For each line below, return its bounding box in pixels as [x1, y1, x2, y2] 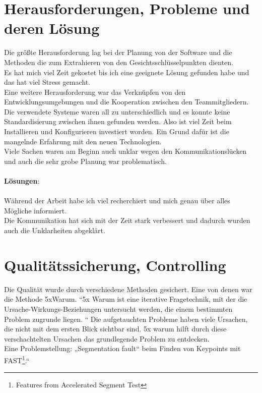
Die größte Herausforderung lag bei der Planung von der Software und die [4, 47, 232, 58]
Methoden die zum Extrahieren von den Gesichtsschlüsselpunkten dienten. [4, 57, 233, 67]
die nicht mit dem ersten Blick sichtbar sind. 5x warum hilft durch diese [4, 323, 227, 334]
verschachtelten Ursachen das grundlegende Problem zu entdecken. [4, 333, 210, 344]
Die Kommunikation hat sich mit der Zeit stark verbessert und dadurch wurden [4, 215, 250, 226]
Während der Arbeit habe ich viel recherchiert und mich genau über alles [4, 195, 230, 206]
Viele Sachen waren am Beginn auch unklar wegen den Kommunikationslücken [4, 146, 247, 156]
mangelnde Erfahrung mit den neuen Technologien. [4, 136, 162, 146]
